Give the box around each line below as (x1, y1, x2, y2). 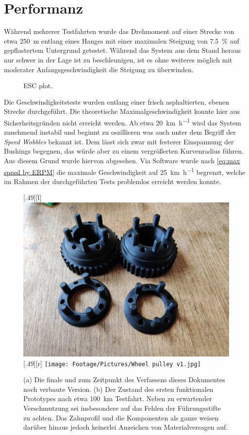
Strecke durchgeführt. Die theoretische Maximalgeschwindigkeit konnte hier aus (4, 106, 240, 116)
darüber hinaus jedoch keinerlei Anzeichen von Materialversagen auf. (23, 422, 228, 432)
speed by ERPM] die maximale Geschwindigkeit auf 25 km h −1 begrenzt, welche (4, 165, 246, 177)
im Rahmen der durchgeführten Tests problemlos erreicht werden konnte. (4, 176, 221, 186)
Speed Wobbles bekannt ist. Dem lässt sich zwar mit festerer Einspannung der (4, 136, 234, 146)
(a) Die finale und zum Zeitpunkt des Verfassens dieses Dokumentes (23, 374, 225, 385)
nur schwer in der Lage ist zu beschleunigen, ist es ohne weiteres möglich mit (4, 54, 232, 64)
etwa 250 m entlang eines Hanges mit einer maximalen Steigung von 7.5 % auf (4, 35, 239, 46)
